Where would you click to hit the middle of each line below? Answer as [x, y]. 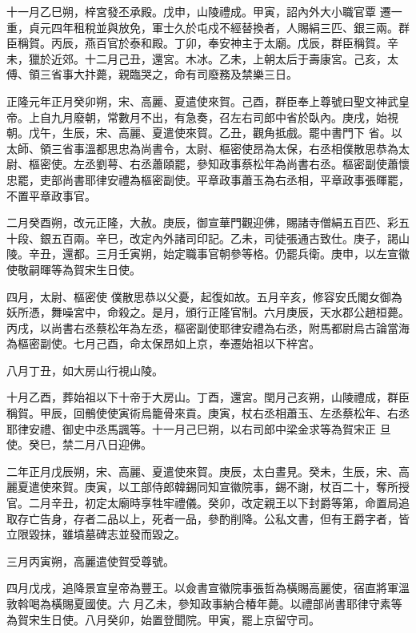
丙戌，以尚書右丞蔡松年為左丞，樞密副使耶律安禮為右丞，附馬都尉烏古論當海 [208, 327]
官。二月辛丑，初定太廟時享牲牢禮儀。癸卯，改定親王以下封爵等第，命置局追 [208, 503]
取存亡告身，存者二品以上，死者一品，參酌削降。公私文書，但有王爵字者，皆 [208, 518]
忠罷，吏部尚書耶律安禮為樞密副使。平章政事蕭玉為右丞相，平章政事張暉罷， [208, 179]
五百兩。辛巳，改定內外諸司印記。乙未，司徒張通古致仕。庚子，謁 [224, 238]
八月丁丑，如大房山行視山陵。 [85, 370]
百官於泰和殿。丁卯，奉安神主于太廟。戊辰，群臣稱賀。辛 [247, 43]
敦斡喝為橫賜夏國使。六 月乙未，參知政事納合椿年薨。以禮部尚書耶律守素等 [204, 603]
